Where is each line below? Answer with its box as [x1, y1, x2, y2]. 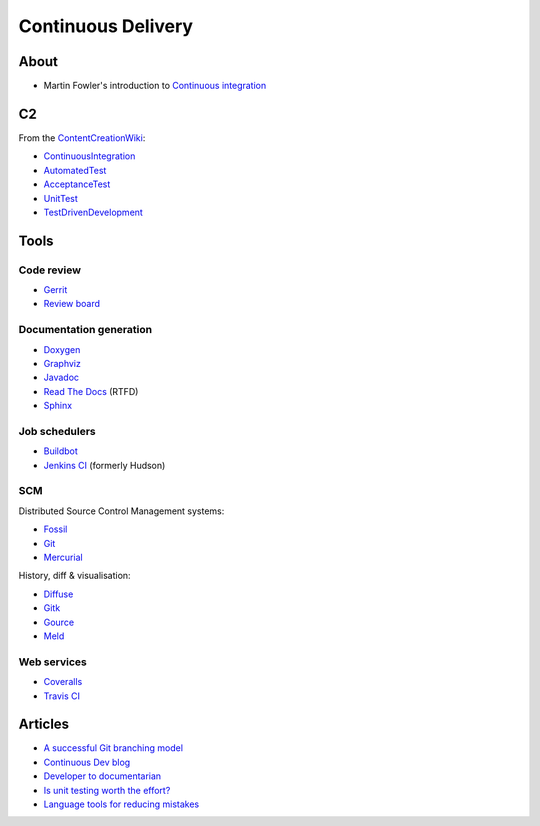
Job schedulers [18, 424, 96, 438]
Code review [18, 263, 82, 277]
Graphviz [43, 358, 82, 369]
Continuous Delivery [18, 15, 194, 37]
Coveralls [43, 676, 83, 688]
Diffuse [43, 588, 74, 600]
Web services [18, 655, 87, 669]
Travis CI [43, 690, 80, 702]
